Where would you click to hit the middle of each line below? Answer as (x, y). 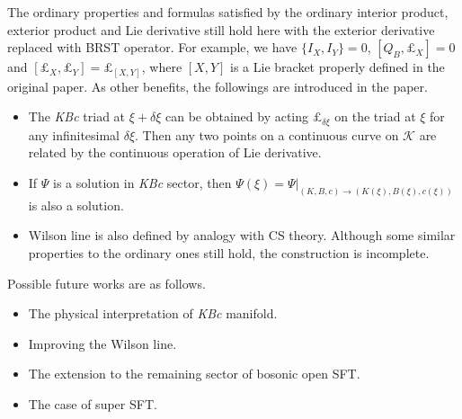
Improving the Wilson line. (102, 343)
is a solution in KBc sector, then (142, 182)
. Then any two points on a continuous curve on (267, 134)
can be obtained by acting (237, 116)
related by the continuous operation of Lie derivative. (175, 152)
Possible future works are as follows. (107, 283)
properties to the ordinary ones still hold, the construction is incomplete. (229, 252)
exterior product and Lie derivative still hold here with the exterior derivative (221, 29)
